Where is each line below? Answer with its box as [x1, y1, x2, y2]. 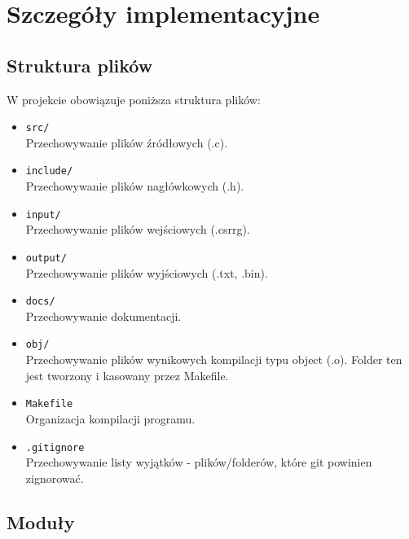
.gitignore [25, 441, 85, 454]
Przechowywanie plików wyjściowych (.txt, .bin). [25, 264, 268, 281]
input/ [25, 208, 61, 221]
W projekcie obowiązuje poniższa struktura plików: [7, 90, 261, 107]
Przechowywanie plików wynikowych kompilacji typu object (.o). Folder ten [25, 351, 402, 368]
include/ [25, 165, 73, 177]
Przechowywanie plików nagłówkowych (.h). [25, 177, 244, 195]
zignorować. [25, 469, 84, 486]
